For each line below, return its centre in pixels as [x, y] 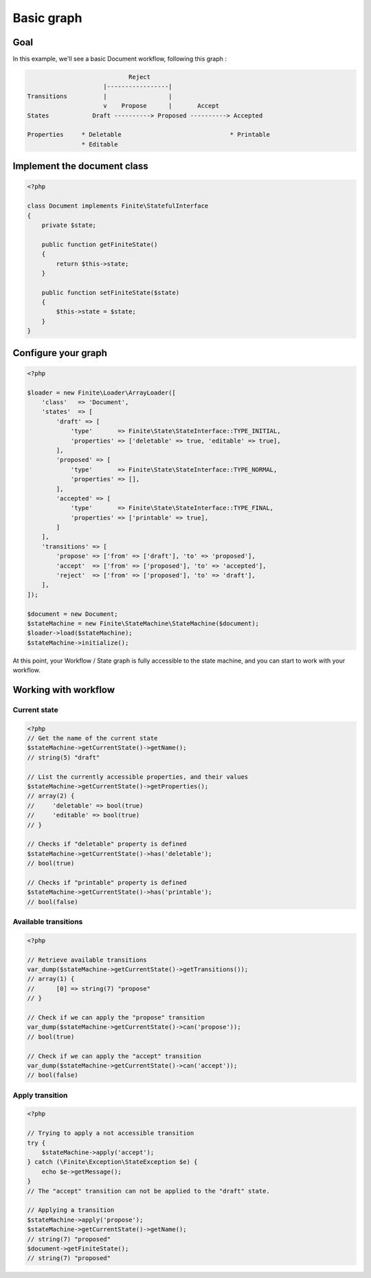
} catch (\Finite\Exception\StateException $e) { [112, 1162]
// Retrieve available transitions [87, 960]
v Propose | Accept [161, 106]
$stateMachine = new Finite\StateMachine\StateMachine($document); [143, 623]
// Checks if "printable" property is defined [107, 882]
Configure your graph [60, 353]
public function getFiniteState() [100, 244]
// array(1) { [51, 979]
